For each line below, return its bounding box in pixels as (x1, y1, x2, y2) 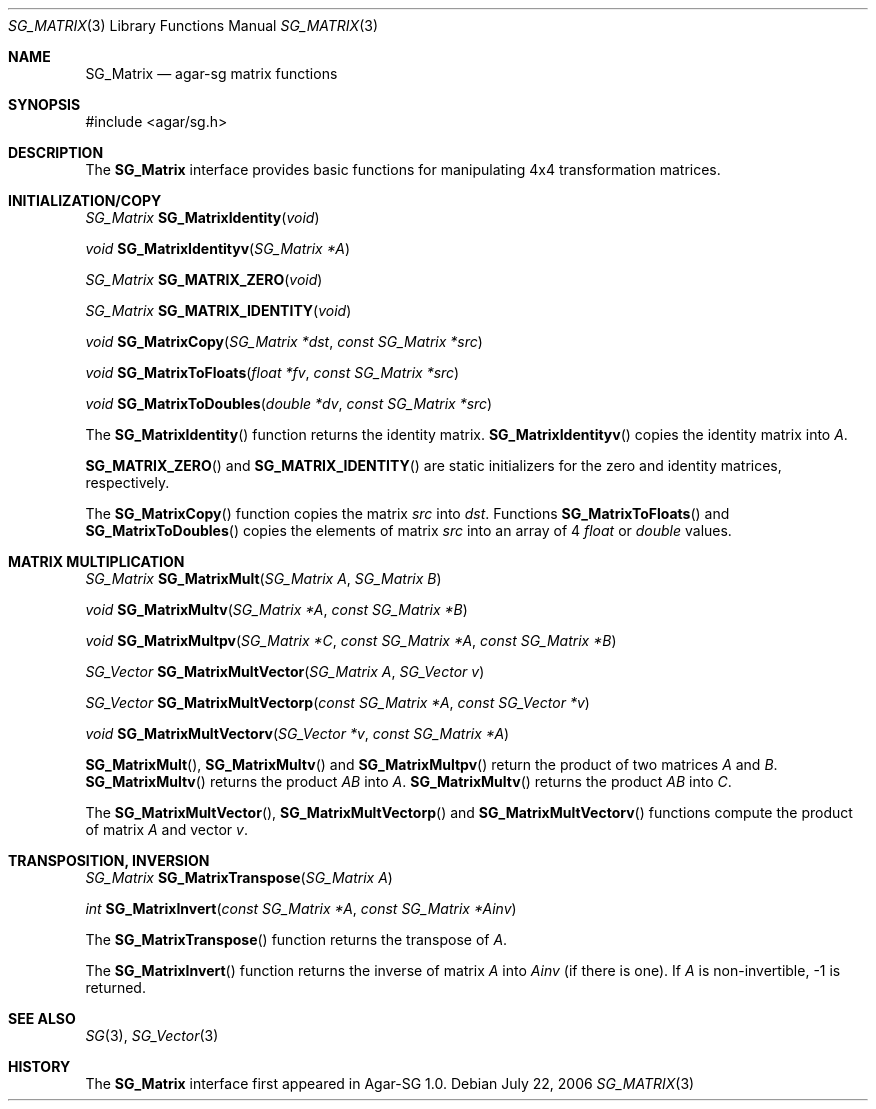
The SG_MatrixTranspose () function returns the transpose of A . (85, 931, 508, 948)
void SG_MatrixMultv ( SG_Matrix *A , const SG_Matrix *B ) (85, 601, 468, 618)
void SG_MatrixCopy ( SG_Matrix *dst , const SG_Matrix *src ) (85, 333, 483, 350)
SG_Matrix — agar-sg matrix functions (85, 65, 338, 82)
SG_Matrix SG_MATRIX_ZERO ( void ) (85, 271, 323, 288)
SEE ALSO (8, 1010, 76, 1027)
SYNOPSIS (8, 96, 81, 113)
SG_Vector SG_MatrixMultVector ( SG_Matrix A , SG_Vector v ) (85, 663, 485, 680)
